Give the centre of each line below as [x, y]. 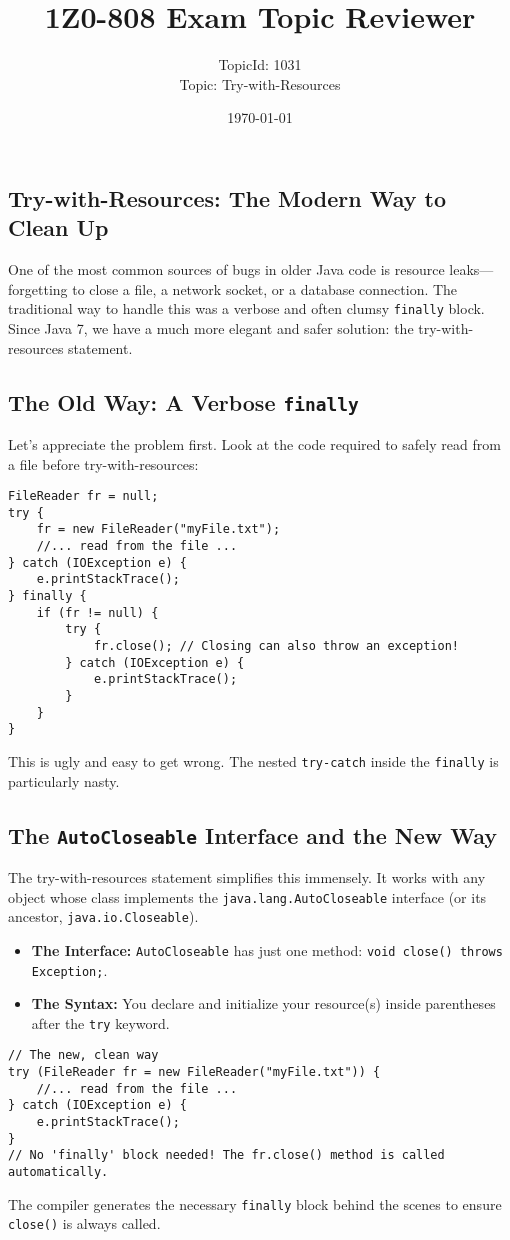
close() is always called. [84, 1223]
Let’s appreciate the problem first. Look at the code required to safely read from [254, 443]
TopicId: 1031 [260, 64]
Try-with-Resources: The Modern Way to [227, 197]
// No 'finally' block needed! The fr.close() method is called [226, 1155]
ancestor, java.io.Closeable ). [103, 916]
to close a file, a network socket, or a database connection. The [265, 288]
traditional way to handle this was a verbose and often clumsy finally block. [246, 308]
